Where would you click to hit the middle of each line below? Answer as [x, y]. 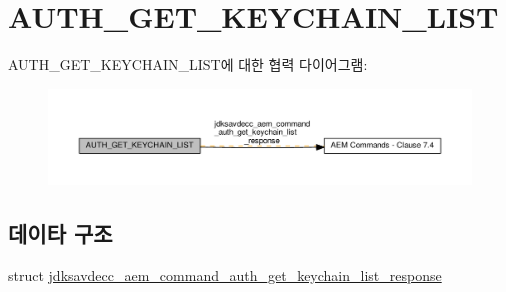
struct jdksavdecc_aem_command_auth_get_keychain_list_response [225, 274]
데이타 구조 [60, 233]
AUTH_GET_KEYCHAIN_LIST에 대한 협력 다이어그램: [188, 64]
